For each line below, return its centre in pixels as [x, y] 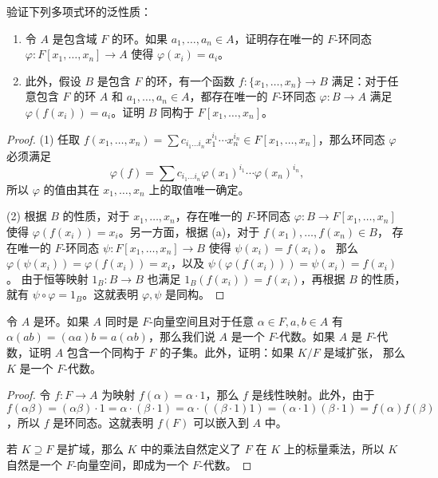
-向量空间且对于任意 [202, 320]
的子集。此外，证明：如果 [227, 352]
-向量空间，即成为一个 [131, 465]
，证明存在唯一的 [279, 38]
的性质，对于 [96, 216]
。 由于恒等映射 [47, 278]
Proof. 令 [29, 395]
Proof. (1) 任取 [43, 138]
